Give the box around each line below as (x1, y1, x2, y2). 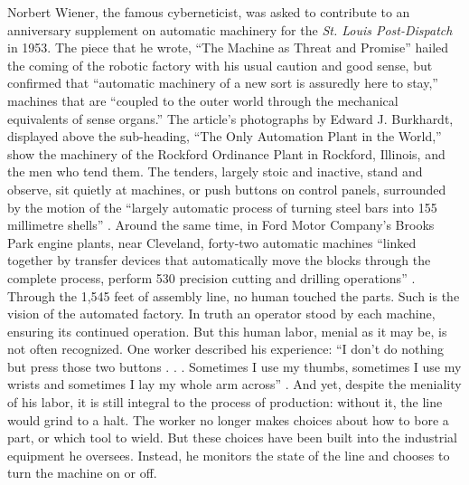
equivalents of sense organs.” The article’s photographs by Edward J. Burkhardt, (7, 109, 454, 128)
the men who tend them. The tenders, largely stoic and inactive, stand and (7, 162, 423, 181)
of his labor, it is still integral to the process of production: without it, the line (7, 393, 443, 412)
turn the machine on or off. (7, 463, 157, 482)
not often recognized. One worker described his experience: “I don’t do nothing (7, 339, 444, 358)
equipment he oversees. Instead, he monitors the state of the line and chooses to (7, 445, 450, 464)
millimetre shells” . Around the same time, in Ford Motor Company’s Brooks (7, 215, 435, 234)
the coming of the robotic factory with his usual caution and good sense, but (7, 55, 433, 74)
